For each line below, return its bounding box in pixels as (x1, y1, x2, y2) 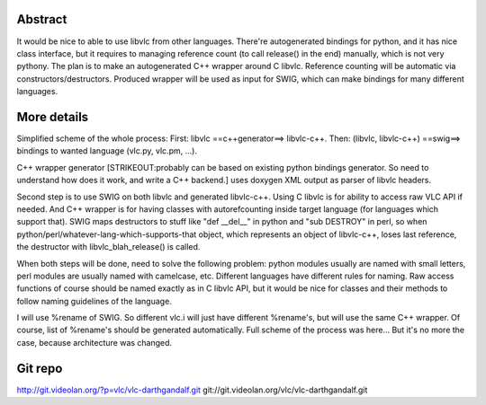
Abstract (16, 12, 67, 27)
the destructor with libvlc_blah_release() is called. (16, 242, 201, 252)
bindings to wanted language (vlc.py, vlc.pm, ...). (16, 145, 198, 156)
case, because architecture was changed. (16, 337, 173, 348)
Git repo (16, 360, 63, 376)
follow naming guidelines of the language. (16, 295, 173, 306)
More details (16, 109, 89, 125)
